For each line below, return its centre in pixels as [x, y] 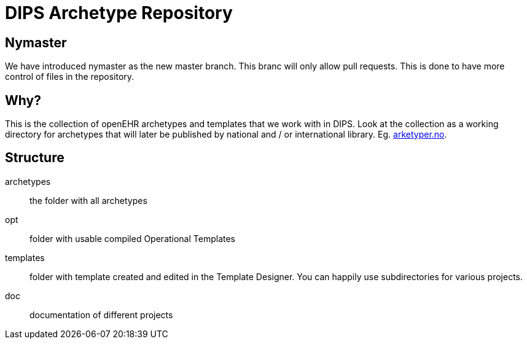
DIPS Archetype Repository [119, 13]
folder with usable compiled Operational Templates [133, 238]
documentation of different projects [101, 315]
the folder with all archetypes [88, 200]
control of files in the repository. [70, 77]
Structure [35, 158]
